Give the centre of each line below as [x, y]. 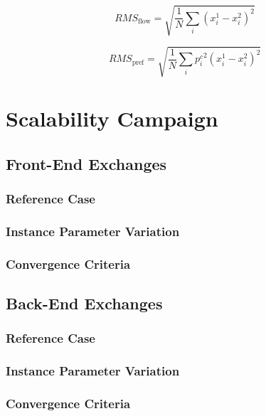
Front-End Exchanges [86, 163]
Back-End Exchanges [84, 303]
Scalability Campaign [112, 118]
